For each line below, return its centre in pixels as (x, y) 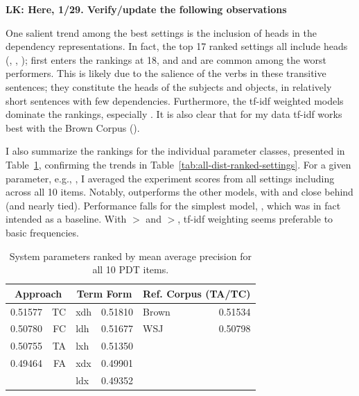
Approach (38, 293)
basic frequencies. (42, 232)
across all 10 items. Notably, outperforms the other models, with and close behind (179, 192)
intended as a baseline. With (66, 219)
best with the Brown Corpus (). (73, 127)
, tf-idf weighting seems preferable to (255, 219)
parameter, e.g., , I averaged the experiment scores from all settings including (170, 178)
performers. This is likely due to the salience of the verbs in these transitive (166, 73)
